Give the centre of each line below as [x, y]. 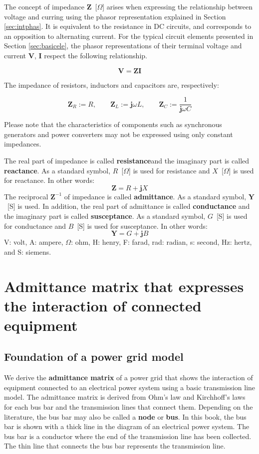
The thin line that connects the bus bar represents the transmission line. [115, 446]
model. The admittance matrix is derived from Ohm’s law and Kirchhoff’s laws [125, 397]
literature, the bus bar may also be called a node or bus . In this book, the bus [125, 416]
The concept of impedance [44, 6]
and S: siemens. [28, 251]
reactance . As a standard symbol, [57, 170]
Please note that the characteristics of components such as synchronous [113, 124]
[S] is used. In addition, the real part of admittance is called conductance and [129, 206]
